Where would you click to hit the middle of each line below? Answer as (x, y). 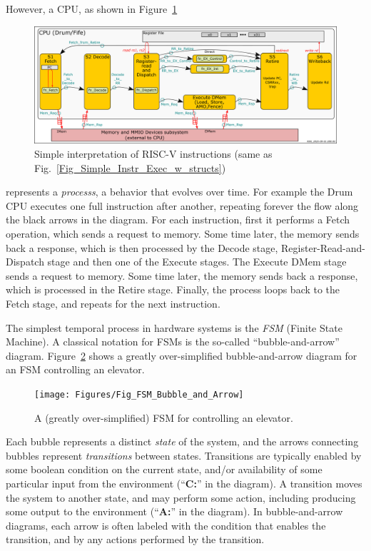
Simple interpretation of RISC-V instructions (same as (153, 153)
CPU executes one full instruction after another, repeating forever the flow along (182, 205)
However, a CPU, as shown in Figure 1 (92, 9)
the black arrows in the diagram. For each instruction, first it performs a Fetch (178, 219)
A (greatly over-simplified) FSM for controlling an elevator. (164, 417)
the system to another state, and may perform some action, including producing (181, 497)
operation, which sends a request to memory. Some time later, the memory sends (183, 233)
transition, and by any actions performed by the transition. (135, 539)
